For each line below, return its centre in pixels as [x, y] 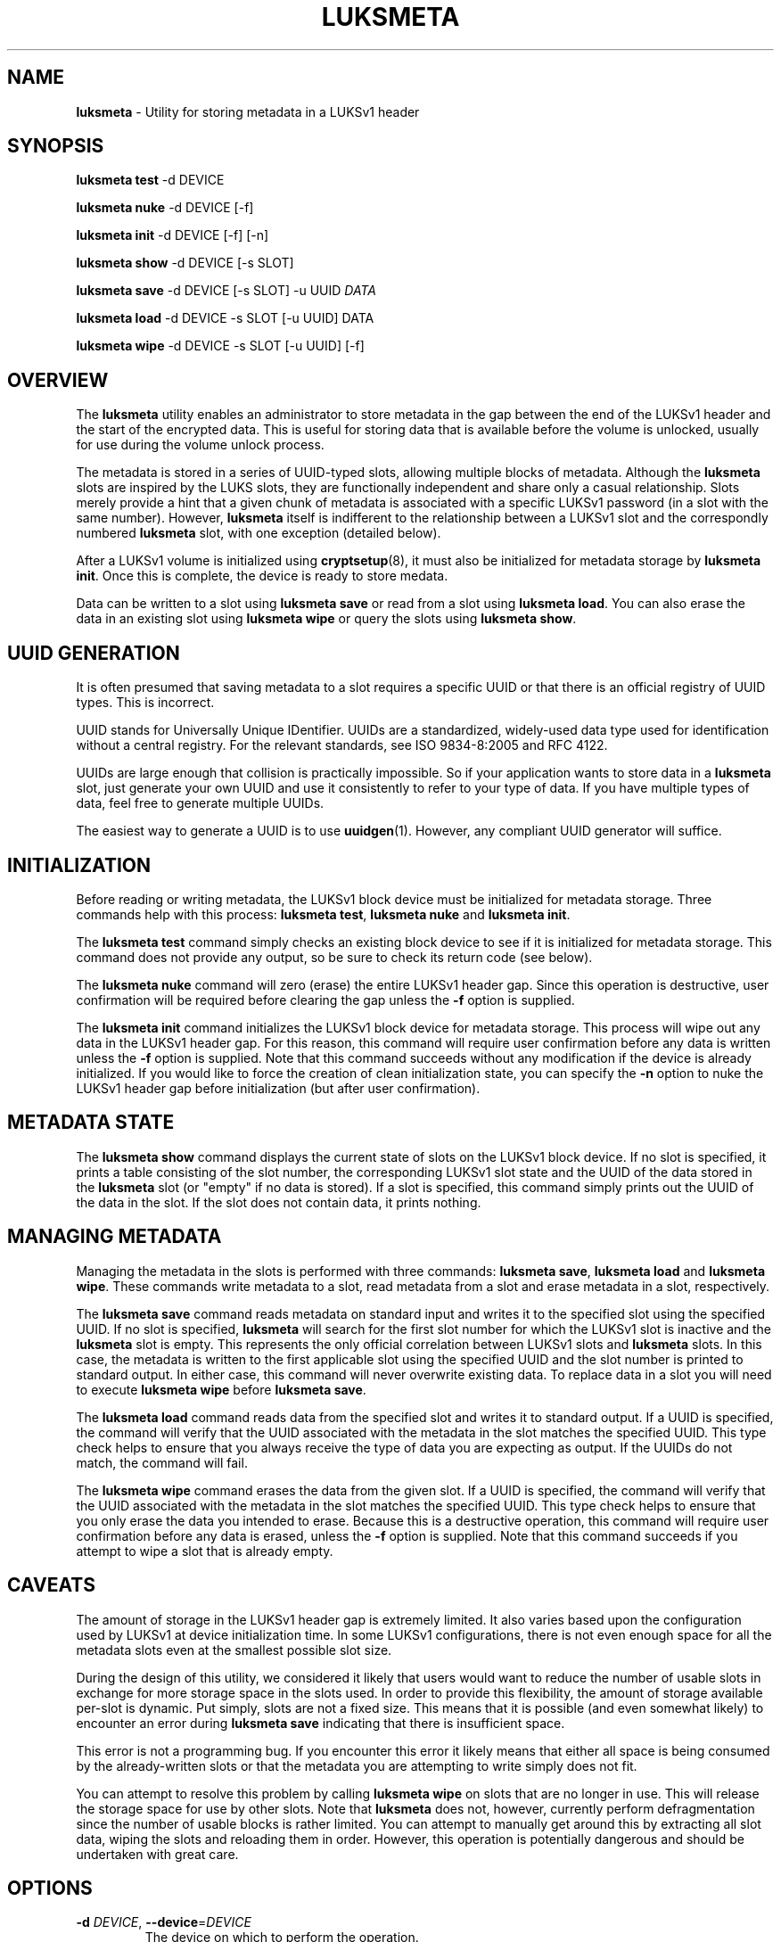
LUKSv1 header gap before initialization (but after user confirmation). [278, 1088]
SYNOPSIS [56, 146]
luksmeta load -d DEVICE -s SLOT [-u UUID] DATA [225, 318]
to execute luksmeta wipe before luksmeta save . [221, 1389]
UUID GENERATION [94, 653]
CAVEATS [51, 1585]
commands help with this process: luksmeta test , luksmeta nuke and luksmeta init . [323, 914]
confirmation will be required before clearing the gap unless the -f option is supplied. [325, 1000]
